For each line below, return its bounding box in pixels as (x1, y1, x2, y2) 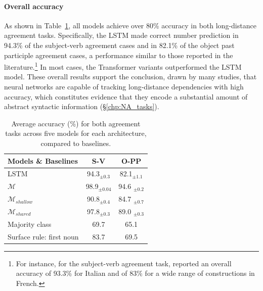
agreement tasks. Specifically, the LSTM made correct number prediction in (4, 30, 239, 40)
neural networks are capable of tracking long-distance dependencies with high (4, 81, 244, 92)
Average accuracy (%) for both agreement (11, 118, 141, 128)
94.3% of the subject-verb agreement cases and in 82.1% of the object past (4, 39, 235, 50)
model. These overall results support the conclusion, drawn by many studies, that (4, 71, 257, 82)
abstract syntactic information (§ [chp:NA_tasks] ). (4, 101, 159, 112)
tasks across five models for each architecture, (5, 128, 147, 138)
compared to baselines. (40, 137, 111, 148)
